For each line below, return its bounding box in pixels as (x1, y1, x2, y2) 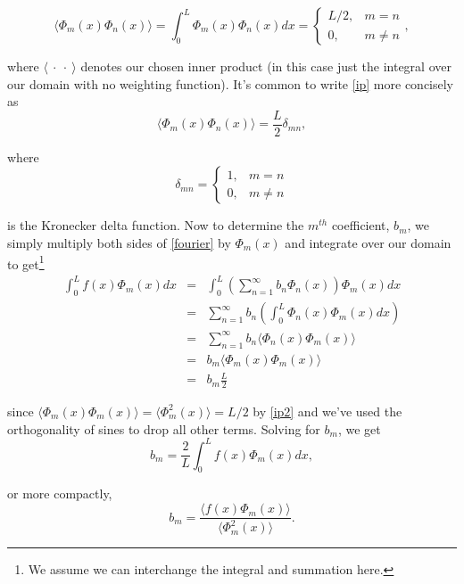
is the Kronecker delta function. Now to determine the (7, 216, 304, 234)
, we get (337, 419, 381, 438)
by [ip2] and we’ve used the (253, 401, 402, 420)
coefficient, (331, 216, 390, 234)
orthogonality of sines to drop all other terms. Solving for (7, 419, 320, 438)
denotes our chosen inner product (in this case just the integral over (80, 57, 452, 75)
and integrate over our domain (285, 234, 452, 252)
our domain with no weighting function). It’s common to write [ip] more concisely (7, 74, 454, 93)
